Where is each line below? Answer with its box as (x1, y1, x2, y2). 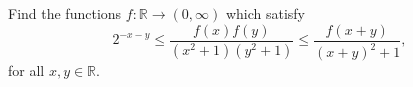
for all (8, 60, 45, 80)
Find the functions (8, 3, 122, 23)
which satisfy (225, 3, 306, 23)
